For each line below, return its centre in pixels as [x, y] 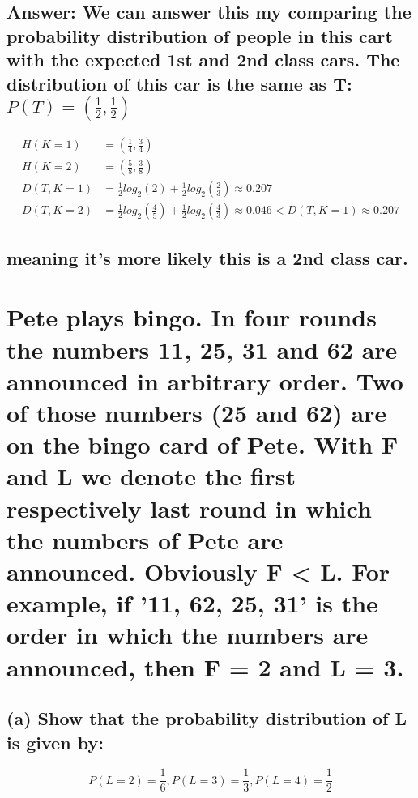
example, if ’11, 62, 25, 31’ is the [192, 603]
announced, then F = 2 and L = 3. [205, 666]
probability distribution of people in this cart [200, 35]
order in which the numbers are [188, 635]
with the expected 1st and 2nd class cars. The [203, 60]
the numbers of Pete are [145, 539]
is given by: [55, 742]
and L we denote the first [151, 476]
